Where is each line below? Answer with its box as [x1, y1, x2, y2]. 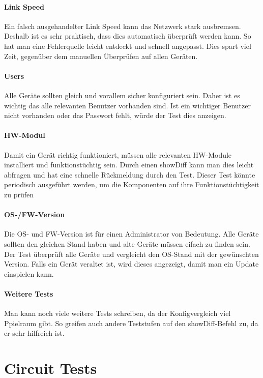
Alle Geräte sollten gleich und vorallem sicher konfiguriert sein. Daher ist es [4, 90, 240, 100]
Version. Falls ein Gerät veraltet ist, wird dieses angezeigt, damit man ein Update [4, 258, 259, 269]
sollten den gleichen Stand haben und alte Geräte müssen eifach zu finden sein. [4, 238, 250, 249]
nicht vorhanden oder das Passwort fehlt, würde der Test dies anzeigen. [4, 110, 226, 121]
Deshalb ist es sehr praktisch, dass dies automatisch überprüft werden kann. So [4, 31, 251, 41]
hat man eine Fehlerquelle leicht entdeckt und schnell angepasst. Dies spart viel [4, 40, 251, 51]
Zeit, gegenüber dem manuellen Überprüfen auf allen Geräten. [4, 50, 198, 61]
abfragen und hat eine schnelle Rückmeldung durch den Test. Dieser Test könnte [4, 169, 255, 180]
